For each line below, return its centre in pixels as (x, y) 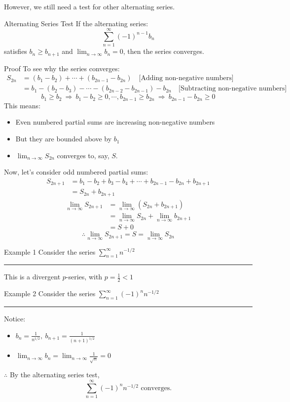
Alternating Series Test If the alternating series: (76, 23)
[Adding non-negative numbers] (186, 78)
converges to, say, (83, 155)
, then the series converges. (163, 51)
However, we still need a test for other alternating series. (90, 6)
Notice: (15, 318)
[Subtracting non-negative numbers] (233, 89)
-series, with (84, 277)
